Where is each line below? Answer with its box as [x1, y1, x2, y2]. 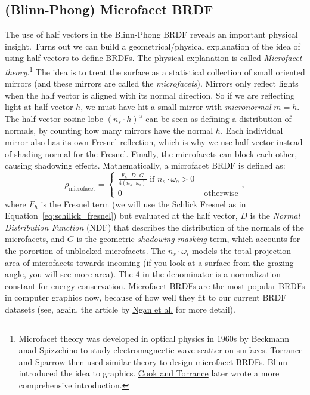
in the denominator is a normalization [142, 268, 281, 280]
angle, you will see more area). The [5, 268, 133, 280]
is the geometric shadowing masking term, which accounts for [76, 232, 300, 245]
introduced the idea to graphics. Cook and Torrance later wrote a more [18, 367, 280, 379]
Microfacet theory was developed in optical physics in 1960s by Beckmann [18, 332, 290, 344]
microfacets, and [5, 232, 65, 245]
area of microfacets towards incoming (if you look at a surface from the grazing [5, 256, 294, 268]
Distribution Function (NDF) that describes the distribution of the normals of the [5, 221, 304, 233]
